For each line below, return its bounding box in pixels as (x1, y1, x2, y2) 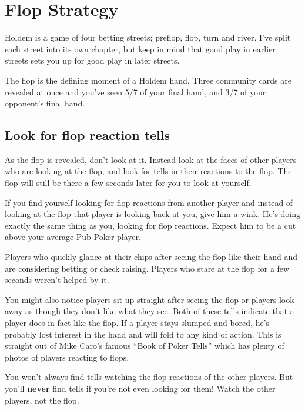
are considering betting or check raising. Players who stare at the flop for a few (5, 262, 290, 274)
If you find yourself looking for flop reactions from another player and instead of (5, 196, 293, 208)
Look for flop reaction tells (5, 126, 170, 144)
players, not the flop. (5, 394, 79, 406)
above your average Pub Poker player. (5, 231, 141, 243)
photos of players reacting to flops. (5, 351, 129, 363)
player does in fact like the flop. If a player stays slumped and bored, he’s (5, 316, 270, 329)
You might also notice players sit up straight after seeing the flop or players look (5, 293, 294, 305)
